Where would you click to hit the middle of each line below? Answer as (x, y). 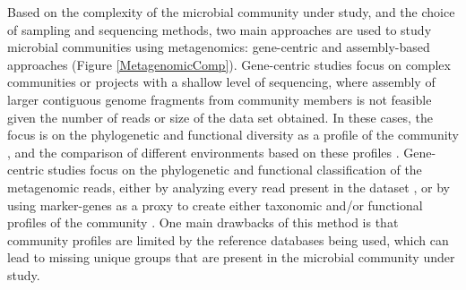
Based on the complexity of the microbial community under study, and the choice (231, 12)
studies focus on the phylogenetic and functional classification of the (235, 170)
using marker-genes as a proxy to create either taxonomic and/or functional (215, 205)
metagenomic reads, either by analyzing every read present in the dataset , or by (229, 187)
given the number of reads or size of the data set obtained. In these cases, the (220, 117)
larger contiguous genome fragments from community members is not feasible (220, 99)
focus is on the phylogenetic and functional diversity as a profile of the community (233, 135)
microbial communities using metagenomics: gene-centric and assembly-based (219, 47)
